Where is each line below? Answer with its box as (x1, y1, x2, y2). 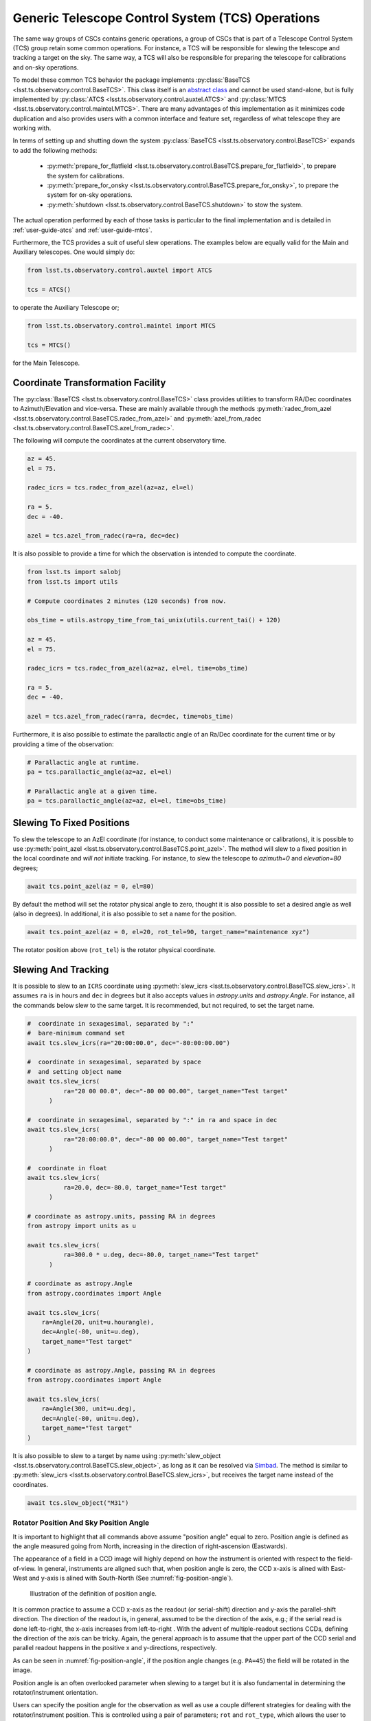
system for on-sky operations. (47, 191, 133, 199)
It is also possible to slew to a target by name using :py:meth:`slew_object (12, 1451, 221, 1459)
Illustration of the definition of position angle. (30, 1590, 157, 1598)
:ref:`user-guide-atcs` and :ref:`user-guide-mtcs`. (12, 226, 153, 234)
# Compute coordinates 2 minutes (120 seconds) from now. (27, 597, 227, 605)
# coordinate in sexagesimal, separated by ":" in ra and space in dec (27, 1116, 278, 1123)
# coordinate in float (27, 1164, 108, 1172)
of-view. (12, 1564, 36, 1572)
